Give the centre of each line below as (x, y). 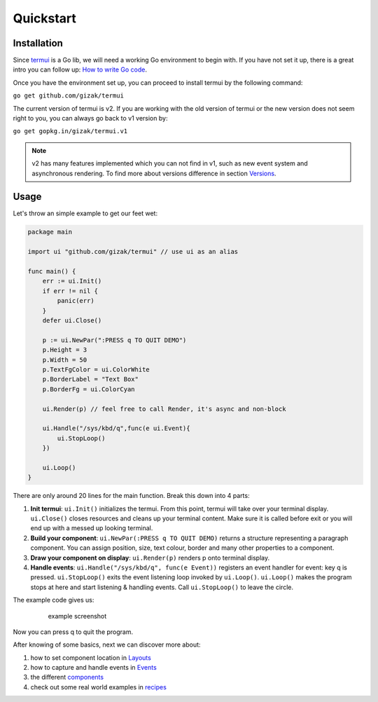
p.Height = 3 (65, 350)
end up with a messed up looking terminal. (92, 528)
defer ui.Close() (72, 320)
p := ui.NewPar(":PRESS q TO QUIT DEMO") (114, 340)
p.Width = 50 (65, 360)
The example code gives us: (54, 600)
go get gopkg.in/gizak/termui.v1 (70, 131)
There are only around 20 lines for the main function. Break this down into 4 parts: (131, 496)
